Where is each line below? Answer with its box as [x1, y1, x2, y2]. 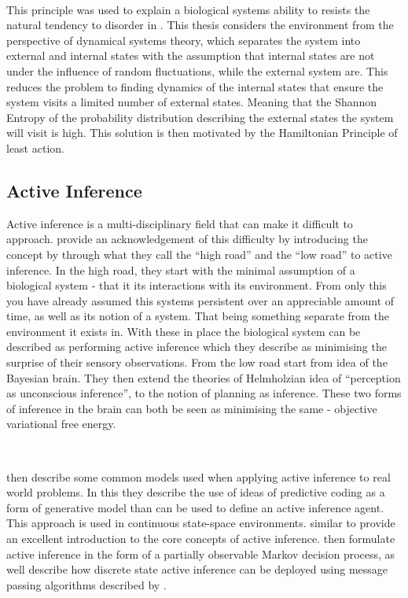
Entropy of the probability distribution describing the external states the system [6, 109, 394, 125]
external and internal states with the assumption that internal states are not [6, 47, 375, 64]
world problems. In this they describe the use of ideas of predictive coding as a [6, 484, 385, 500]
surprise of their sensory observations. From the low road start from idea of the [6, 354, 388, 371]
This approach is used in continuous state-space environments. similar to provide [6, 515, 395, 531]
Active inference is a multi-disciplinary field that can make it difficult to [6, 215, 353, 231]
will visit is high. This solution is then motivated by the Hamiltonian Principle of [6, 124, 398, 141]
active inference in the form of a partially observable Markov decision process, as [6, 545, 395, 562]
